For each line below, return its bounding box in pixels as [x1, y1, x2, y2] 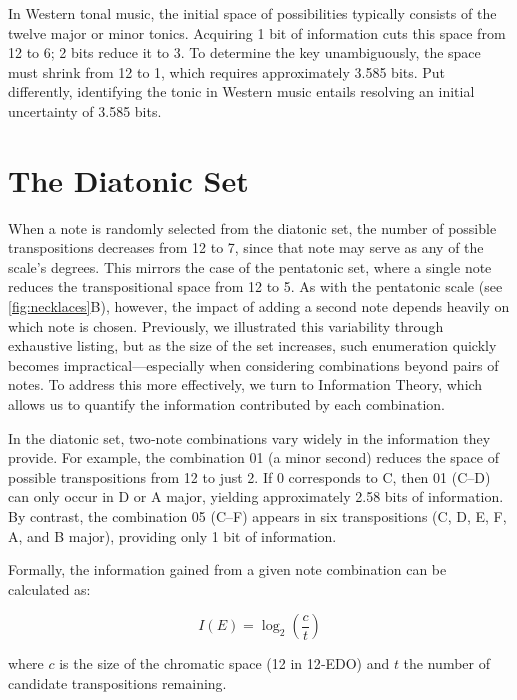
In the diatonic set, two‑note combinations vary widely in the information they [8, 427, 491, 448]
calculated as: [8, 578, 91, 599]
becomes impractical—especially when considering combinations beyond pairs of [8, 354, 499, 375]
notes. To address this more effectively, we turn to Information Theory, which [8, 374, 483, 395]
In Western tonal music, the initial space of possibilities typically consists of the [8, 3, 497, 23]
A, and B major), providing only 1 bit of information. [8, 525, 337, 546]
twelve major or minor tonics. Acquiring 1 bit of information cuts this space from [8, 22, 506, 43]
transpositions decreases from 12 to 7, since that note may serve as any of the [8, 237, 484, 258]
